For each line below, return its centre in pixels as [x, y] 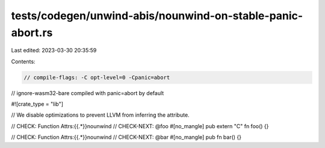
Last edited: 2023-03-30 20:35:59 [54, 51]
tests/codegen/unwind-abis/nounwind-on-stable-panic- [157, 16]
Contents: [23, 61]
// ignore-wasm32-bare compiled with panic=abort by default [88, 93]
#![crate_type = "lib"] [37, 104]
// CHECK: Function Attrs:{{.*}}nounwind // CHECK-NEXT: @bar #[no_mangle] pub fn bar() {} [126, 137]
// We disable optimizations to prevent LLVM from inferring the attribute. [100, 115]
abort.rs [32, 32]
